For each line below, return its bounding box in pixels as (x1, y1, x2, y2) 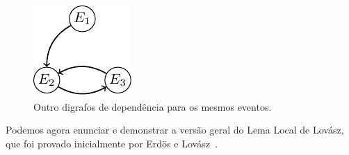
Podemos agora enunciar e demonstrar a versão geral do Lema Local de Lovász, (6, 122, 344, 137)
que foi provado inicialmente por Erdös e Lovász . (6, 136, 218, 150)
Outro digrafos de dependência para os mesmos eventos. (33, 99, 272, 113)
